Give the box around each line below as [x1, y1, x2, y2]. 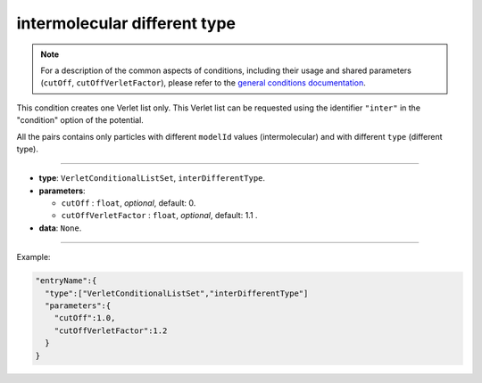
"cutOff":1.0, [54, 313, 116, 323]
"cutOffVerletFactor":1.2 [54, 325, 168, 336]
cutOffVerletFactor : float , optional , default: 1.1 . [61, 210, 258, 221]
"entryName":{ [35, 276, 97, 286]
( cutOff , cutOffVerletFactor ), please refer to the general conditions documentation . [40, 77, 366, 88]
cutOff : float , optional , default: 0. [61, 198, 196, 208]
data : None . [38, 223, 82, 233]
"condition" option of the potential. [16, 115, 145, 126]
